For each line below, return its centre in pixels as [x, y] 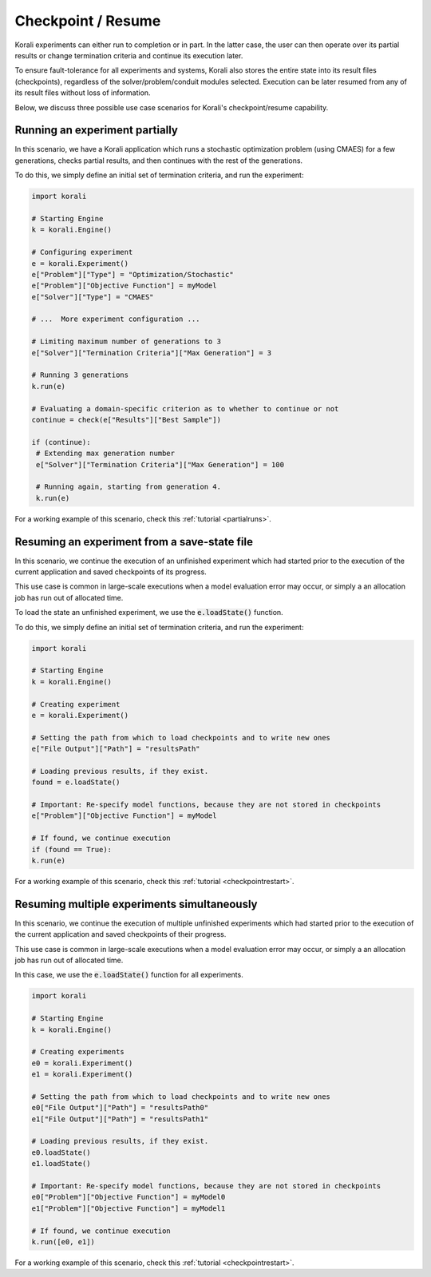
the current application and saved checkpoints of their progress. [121, 934]
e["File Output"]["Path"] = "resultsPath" [116, 749]
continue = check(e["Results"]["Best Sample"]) [126, 420]
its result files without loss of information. [83, 93]
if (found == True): [71, 849]
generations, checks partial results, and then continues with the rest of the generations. [159, 161]
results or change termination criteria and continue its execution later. [129, 55]
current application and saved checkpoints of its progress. [111, 572]
